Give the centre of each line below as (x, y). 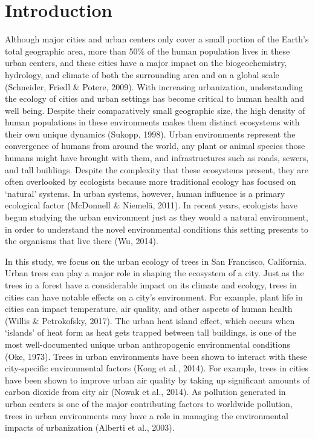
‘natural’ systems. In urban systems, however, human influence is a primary (145, 193)
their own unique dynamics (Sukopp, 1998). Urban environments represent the (150, 134)
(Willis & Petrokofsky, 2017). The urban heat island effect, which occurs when (150, 320)
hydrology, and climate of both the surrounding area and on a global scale (142, 74)
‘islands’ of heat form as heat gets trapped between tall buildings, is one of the (151, 332)
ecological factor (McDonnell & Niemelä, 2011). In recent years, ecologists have (151, 205)
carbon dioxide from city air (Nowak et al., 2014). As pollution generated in (145, 392)
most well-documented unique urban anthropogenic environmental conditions (148, 344)
